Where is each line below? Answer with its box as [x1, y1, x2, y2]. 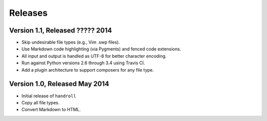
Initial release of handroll [21, 93, 76, 99]
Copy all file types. [21, 99, 60, 106]
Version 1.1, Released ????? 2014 [9, 26, 112, 35]
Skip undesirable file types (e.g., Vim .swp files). [21, 40, 120, 45]
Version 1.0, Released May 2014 [9, 80, 109, 88]
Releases [9, 7, 48, 18]
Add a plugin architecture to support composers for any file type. [21, 67, 154, 73]
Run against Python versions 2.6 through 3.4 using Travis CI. [21, 60, 145, 66]
